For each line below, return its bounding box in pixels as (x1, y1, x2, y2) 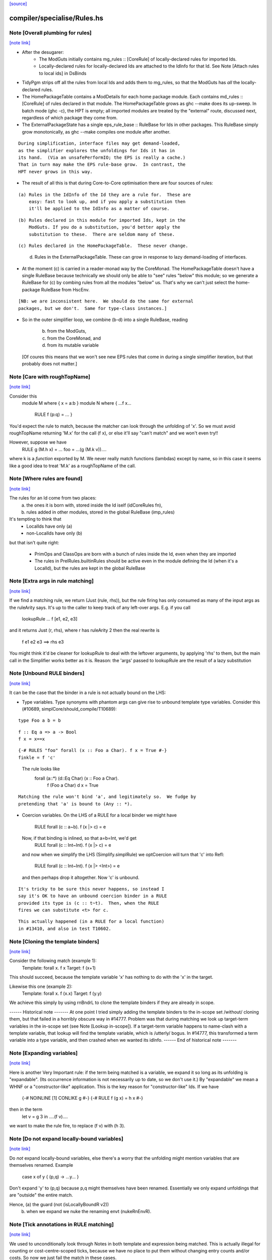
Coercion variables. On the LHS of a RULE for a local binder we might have (22, 812, 177, 818)
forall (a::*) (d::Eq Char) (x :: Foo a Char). (34, 775, 119, 781)
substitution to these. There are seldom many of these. (28, 231, 175, 237)
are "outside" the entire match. (9, 1192, 73, 1198)
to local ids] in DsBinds (39, 70, 87, 76)
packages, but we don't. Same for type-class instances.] (18, 305, 167, 311)
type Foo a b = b (18, 718, 61, 723)
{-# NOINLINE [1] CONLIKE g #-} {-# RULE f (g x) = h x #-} (22, 1095, 144, 1101)
